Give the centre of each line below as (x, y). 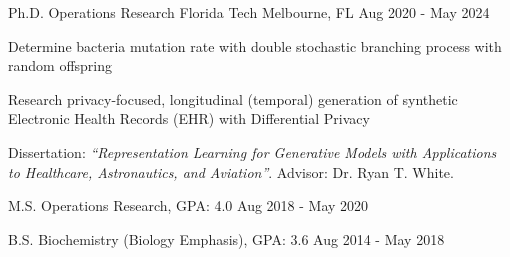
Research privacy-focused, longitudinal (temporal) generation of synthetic (233, 98)
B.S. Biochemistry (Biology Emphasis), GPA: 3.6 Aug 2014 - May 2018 (226, 238)
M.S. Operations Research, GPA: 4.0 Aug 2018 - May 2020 (188, 205)
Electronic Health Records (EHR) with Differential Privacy (189, 118)
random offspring (60, 65)
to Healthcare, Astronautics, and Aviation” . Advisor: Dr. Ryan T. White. (231, 171)
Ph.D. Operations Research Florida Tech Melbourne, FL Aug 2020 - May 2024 (249, 12)
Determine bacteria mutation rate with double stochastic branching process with (255, 45)
